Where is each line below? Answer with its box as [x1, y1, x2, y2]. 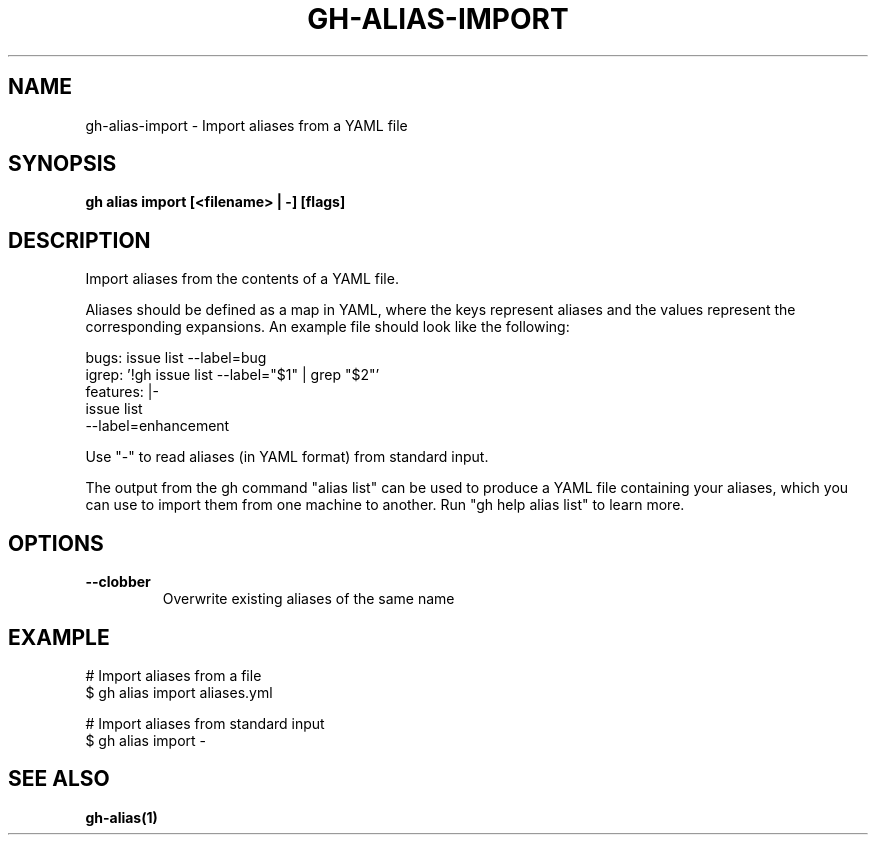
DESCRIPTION [8, 227, 151, 253]
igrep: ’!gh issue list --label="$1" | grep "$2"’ [85, 366, 380, 384]
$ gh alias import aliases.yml [85, 683, 273, 701]
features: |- [85, 383, 159, 401]
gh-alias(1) [85, 808, 158, 826]
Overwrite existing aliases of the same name [162, 590, 455, 608]
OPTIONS [8, 530, 104, 556]
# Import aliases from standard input [85, 714, 325, 732]
